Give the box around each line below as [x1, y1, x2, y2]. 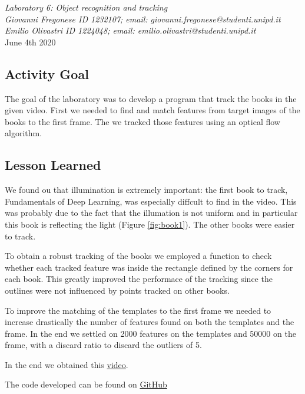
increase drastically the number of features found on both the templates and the [5, 316, 294, 328]
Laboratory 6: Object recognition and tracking [5, 1, 168, 13]
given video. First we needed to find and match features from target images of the [5, 104, 300, 116]
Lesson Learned [5, 156, 101, 174]
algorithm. [5, 127, 42, 139]
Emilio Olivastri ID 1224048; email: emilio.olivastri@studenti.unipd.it [5, 24, 256, 37]
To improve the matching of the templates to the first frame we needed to [5, 304, 271, 316]
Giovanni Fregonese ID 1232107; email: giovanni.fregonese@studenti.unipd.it [5, 12, 281, 25]
